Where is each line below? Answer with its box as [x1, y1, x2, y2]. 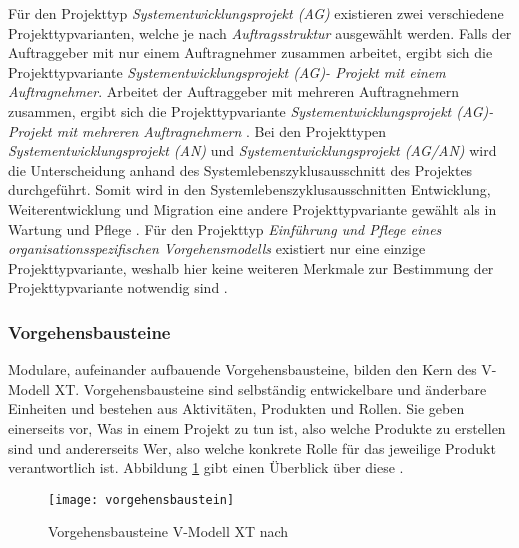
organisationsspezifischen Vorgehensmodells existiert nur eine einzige [8, 238, 426, 259]
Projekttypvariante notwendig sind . [8, 277, 228, 298]
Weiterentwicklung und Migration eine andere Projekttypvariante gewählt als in [8, 198, 497, 219]
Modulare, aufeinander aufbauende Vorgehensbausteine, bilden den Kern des [8, 359, 477, 380]
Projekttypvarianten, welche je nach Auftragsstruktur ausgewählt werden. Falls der [8, 22, 512, 43]
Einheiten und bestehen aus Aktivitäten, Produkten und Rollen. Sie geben [8, 398, 465, 419]
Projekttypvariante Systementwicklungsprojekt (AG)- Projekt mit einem [8, 61, 446, 82]
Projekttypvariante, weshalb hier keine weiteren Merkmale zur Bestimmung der [8, 257, 494, 278]
